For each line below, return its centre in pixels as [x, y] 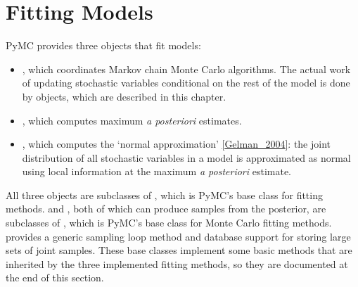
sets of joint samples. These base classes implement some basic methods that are [179, 250]
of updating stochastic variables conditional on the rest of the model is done [186, 83]
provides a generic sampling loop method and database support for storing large [178, 236]
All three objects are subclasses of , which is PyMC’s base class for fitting [164, 194]
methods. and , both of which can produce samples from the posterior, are [166, 209]
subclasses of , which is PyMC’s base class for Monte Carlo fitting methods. [169, 223]
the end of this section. [55, 278]
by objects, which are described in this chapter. [124, 96]
